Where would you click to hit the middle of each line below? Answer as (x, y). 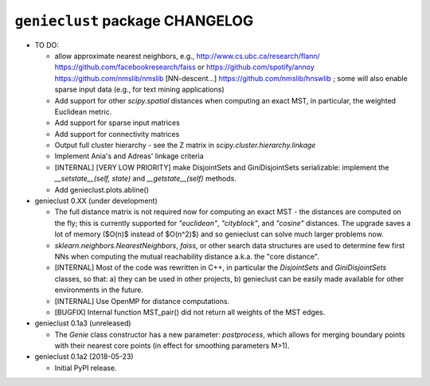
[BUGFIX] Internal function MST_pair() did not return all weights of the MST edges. (190, 312)
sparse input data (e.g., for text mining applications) (139, 90)
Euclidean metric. (83, 111)
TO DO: (47, 45)
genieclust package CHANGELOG (134, 21)
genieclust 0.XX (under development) (96, 201)
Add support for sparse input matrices (117, 123)
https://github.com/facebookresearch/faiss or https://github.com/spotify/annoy (184, 67)
